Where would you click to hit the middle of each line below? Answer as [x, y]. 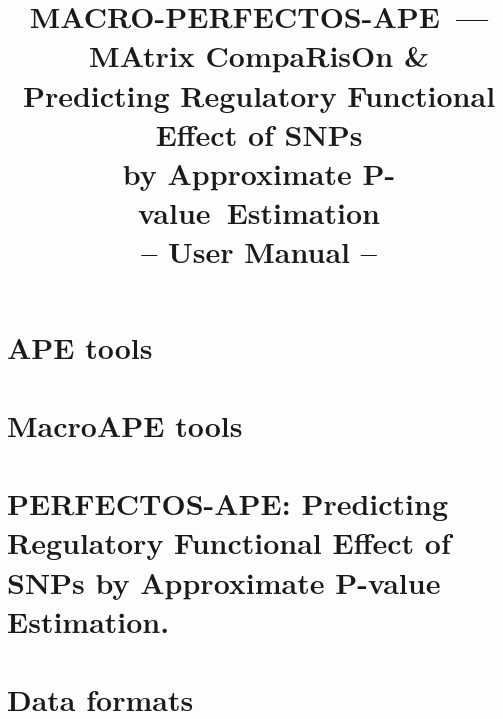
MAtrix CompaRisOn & [259, 55]
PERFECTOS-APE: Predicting [228, 503]
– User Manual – [259, 251]
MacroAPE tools [125, 424]
